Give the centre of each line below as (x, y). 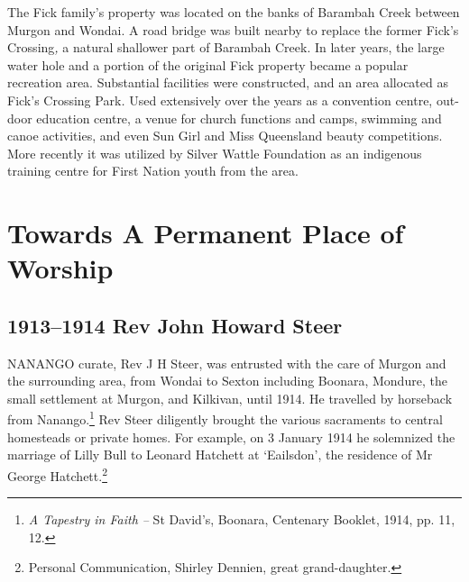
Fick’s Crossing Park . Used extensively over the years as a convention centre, (220, 100)
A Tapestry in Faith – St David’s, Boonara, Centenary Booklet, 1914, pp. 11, (242, 519)
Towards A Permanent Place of (206, 233)
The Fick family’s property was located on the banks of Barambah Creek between (234, 12)
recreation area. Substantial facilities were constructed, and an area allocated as (228, 82)
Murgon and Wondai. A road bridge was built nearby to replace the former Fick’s (233, 29)
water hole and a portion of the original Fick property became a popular (208, 64)
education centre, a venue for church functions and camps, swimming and (239, 118)
